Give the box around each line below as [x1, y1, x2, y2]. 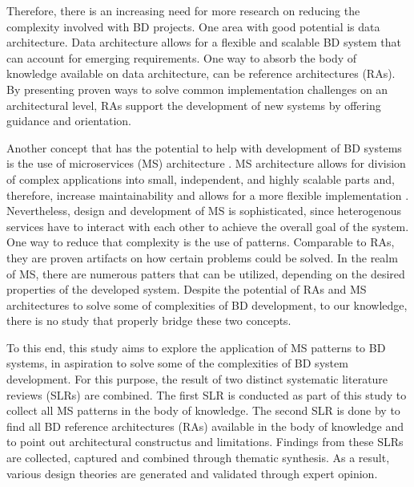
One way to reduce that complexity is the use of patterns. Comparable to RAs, [6, 233, 395, 250]
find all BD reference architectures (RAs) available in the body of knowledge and [6, 417, 404, 434]
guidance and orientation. [6, 112, 132, 129]
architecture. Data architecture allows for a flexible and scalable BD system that [6, 34, 401, 51]
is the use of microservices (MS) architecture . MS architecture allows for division [6, 155, 406, 172]
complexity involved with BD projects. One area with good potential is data [6, 18, 380, 34]
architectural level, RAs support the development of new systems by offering [6, 96, 381, 113]
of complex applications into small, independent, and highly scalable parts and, [6, 170, 395, 187]
